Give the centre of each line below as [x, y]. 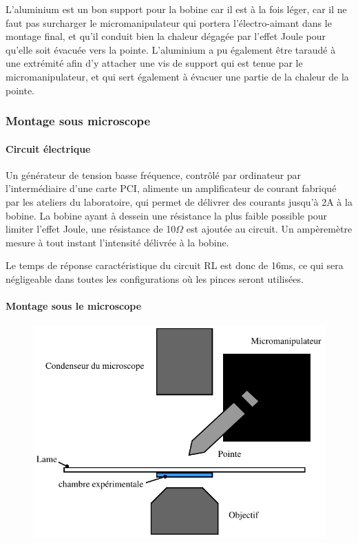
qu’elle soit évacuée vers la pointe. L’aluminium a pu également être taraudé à [171, 49]
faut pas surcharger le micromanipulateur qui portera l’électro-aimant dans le [169, 22]
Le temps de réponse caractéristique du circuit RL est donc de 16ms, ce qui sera [175, 265]
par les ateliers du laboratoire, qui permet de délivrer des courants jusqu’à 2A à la [179, 201]
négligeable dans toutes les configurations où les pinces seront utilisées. [155, 278]
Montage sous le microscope [74, 306]
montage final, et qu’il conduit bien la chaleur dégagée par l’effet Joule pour [166, 36]
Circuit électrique [48, 148]
